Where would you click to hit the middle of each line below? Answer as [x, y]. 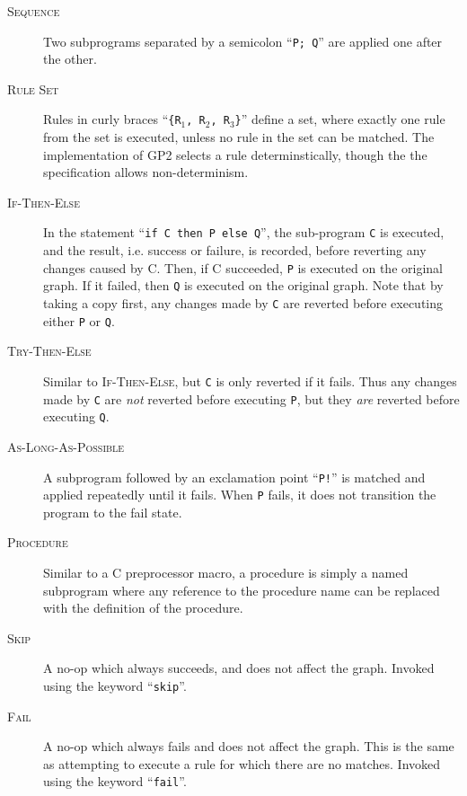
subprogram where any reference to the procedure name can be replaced [242, 590]
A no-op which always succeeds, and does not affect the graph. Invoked [239, 668]
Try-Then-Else [49, 351]
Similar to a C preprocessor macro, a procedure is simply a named [226, 572]
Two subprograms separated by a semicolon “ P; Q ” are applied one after [243, 41]
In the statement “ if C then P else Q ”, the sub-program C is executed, [244, 232]
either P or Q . [79, 320]
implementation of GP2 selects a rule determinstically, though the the [235, 154]
